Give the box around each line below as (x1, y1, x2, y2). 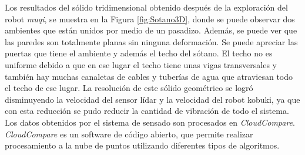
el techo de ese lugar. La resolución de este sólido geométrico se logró (5, 82, 253, 94)
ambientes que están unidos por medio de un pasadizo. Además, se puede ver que (5, 24, 297, 36)
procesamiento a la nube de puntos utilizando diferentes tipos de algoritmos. (5, 139, 280, 151)
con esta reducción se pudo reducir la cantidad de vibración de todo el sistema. (5, 105, 289, 117)
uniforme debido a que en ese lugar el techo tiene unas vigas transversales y (5, 58, 277, 70)
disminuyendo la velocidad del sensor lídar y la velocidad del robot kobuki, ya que (5, 93, 300, 105)
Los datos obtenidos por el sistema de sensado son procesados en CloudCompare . (5, 116, 295, 128)
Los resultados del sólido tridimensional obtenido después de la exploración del (5, 1, 288, 13)
